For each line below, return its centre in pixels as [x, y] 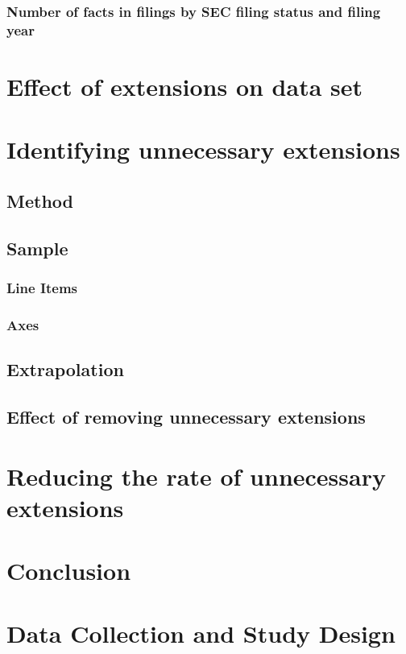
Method [40, 200]
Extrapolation [65, 369]
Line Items [42, 288]
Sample [37, 248]
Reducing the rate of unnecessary [196, 476]
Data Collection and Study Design [201, 633]
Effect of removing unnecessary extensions [186, 416]
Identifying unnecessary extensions [203, 149]
